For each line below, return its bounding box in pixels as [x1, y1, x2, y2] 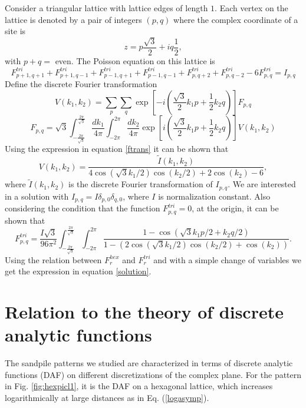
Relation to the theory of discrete [5, 300, 284, 324]
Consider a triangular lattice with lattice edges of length [5, 2, 208, 14]
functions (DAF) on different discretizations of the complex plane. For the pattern [5, 368, 302, 380]
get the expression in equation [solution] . [5, 265, 152, 277]
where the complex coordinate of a [173, 13, 298, 25]
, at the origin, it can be [192, 202, 279, 214]
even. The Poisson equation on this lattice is [55, 54, 215, 67]
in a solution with [5, 190, 69, 202]
